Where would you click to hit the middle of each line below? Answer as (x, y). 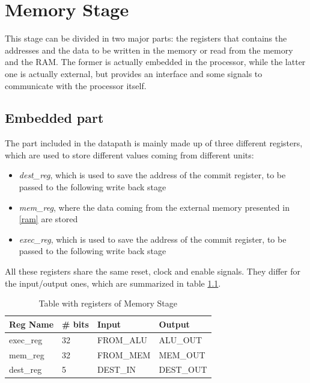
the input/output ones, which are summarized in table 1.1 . (113, 283)
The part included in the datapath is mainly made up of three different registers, (154, 143)
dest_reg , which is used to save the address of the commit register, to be (152, 175)
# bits (75, 324)
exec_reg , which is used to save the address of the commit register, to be (153, 239)
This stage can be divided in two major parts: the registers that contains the (146, 38)
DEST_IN (117, 369)
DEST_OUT (183, 369)
